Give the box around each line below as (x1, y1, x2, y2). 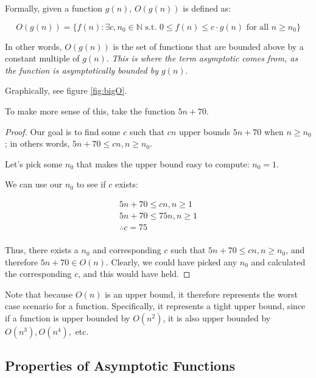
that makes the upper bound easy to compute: (76, 157, 250, 170)
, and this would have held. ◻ (78, 267, 191, 280)
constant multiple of (5, 52, 80, 65)
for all (246, 23, 269, 32)
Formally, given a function (5, 2, 103, 14)
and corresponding (93, 243, 161, 256)
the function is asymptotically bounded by (5, 63, 158, 76)
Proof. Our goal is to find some (5, 125, 121, 138)
